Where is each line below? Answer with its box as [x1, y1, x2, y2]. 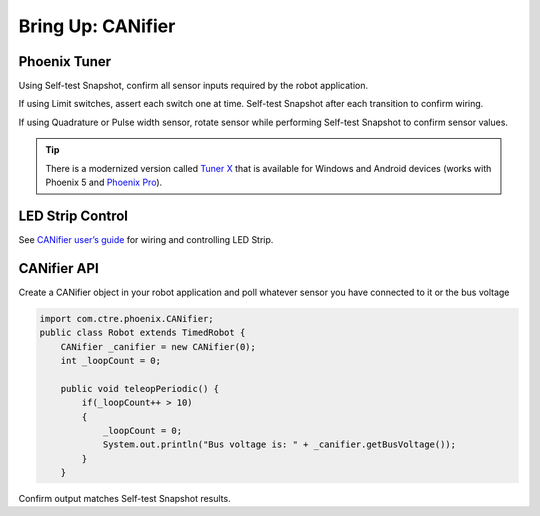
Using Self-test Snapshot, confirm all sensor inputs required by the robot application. [18, 80, 369, 92]
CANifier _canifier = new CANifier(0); [60, 341, 257, 352]
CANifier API [18, 260, 99, 277]
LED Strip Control [18, 207, 129, 224]
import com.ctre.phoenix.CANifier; [39, 313, 214, 324]
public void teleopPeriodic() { [60, 383, 220, 394]
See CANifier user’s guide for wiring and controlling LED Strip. [18, 233, 274, 245]
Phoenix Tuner [18, 53, 112, 70]
